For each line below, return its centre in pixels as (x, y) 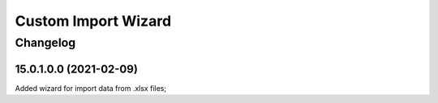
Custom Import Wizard (93, 21)
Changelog (45, 43)
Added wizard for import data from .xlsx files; (90, 88)
